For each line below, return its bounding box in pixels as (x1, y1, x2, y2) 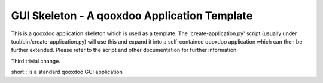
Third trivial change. (11, 57, 61, 64)
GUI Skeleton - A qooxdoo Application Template (11, 9, 253, 22)
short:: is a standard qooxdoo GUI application (11, 69, 123, 76)
